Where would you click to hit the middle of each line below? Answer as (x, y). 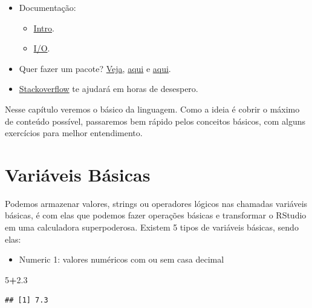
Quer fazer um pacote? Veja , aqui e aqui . (95, 68)
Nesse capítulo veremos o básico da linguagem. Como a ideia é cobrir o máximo (152, 109)
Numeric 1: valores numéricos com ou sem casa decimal (122, 259)
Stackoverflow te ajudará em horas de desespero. (109, 89)
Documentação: (47, 7)
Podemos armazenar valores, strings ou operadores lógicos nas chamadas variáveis (156, 203)
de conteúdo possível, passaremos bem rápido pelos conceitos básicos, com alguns (155, 121)
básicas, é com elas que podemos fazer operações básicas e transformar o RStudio (156, 215)
